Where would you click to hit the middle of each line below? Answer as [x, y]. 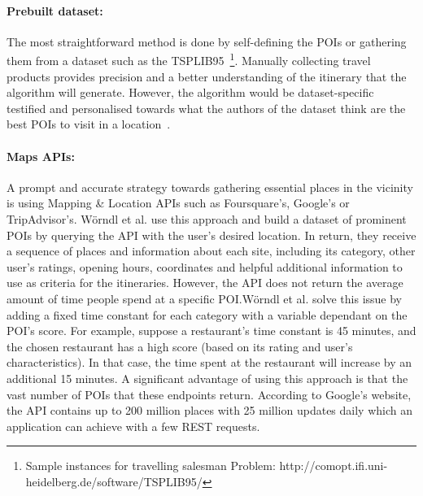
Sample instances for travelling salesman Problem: [150, 466]
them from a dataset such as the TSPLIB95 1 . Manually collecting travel [189, 59]
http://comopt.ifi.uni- [334, 466]
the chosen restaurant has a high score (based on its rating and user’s [180, 346]
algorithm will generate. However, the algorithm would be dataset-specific [190, 92]
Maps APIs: [41, 156]
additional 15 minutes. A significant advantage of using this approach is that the [207, 378]
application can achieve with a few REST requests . [133, 426]
